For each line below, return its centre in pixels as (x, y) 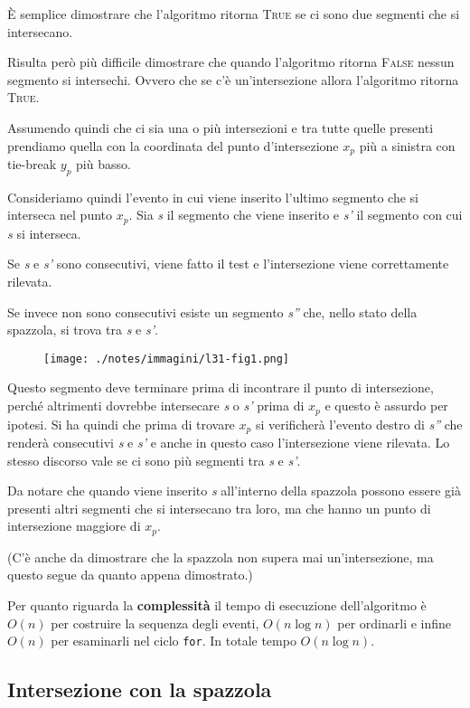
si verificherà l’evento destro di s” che (359, 424)
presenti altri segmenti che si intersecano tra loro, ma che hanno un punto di (219, 508)
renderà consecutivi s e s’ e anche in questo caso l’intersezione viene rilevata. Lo (229, 442)
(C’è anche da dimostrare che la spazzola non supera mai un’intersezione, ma (221, 557)
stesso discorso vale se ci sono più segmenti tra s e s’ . (154, 460)
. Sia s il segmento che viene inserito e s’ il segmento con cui (296, 215)
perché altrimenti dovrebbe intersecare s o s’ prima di (156, 406)
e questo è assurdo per (386, 406)
